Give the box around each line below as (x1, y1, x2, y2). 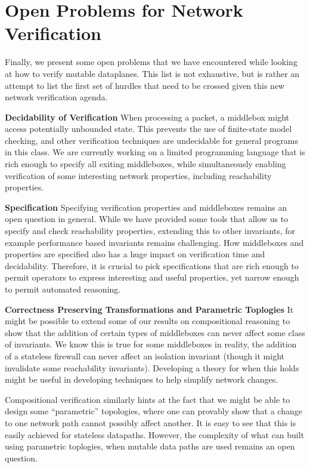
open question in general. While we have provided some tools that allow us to (5, 213, 289, 225)
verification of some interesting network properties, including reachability (5, 169, 272, 181)
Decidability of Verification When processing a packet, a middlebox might (5, 110, 289, 123)
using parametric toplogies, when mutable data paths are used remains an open (5, 440, 295, 452)
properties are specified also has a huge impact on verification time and (5, 248, 265, 260)
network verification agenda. (5, 91, 108, 103)
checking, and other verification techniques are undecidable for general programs (5, 134, 298, 146)
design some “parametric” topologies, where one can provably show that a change (5, 405, 302, 417)
